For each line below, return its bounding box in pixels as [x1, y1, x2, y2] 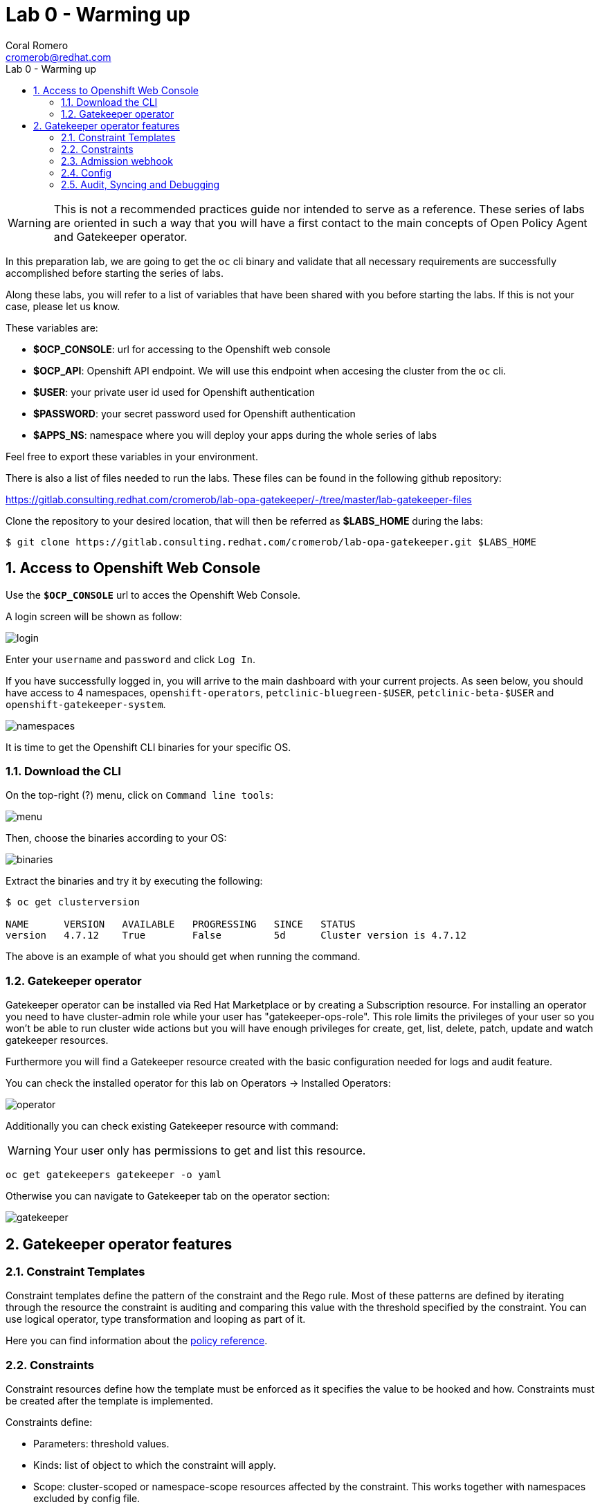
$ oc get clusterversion [6, 896, 140, 908]
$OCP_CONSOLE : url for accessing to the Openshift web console [33, 343, 331, 355]
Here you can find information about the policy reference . [6, 1335, 268, 1347]
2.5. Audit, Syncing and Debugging [61, 178, 220, 190]
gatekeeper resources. [6, 1034, 109, 1047]
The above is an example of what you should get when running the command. [6, 950, 361, 963]
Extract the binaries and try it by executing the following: [6, 875, 263, 887]
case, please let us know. [6, 300, 120, 312]
